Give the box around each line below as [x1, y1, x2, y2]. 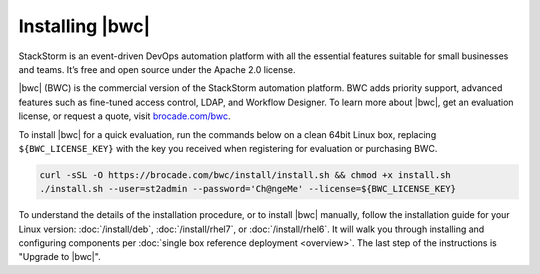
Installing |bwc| [18, 15, 151, 37]
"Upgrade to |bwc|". [18, 251, 101, 263]
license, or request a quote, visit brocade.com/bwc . [18, 110, 231, 122]
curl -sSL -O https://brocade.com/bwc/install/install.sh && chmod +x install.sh [39, 169, 452, 180]
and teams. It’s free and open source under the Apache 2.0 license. [18, 63, 296, 75]
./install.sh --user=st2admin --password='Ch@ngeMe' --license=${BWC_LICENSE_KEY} [39, 183, 457, 195]
